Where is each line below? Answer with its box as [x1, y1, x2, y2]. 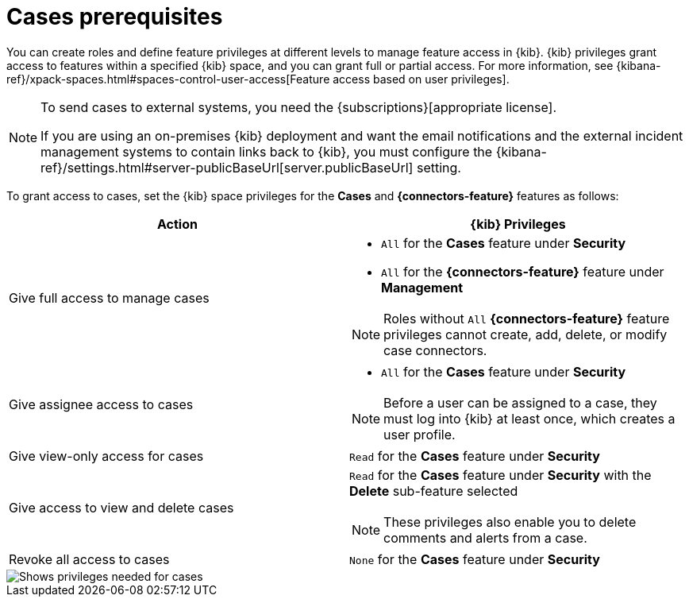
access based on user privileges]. [333, 72, 510, 86]
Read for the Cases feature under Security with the [349, 466, 652, 483]
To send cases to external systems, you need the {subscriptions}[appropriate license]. [40, 99, 557, 115]
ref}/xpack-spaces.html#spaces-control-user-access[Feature [6, 72, 330, 86]
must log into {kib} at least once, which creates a [383, 410, 676, 427]
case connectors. [383, 342, 487, 358]
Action [157, 215, 198, 232]
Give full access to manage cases [9, 289, 210, 306]
